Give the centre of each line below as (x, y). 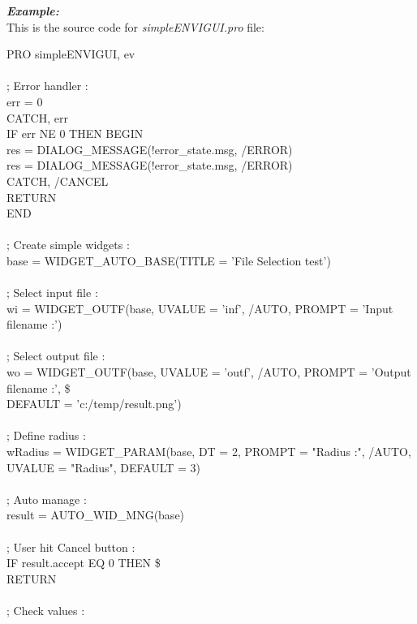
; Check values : (46, 610)
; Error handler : (47, 86)
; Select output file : (56, 356)
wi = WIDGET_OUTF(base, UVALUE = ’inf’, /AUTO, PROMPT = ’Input (200, 308)
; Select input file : (52, 293)
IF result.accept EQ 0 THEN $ (84, 563)
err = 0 (25, 101)
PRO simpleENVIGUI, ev (71, 54)
